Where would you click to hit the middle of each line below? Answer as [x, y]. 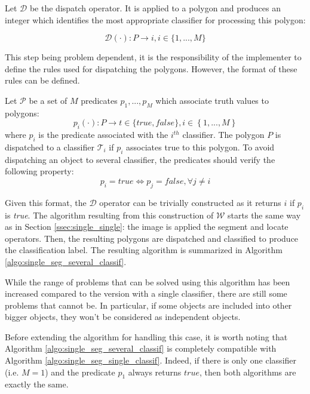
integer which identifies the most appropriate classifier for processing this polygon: [155, 19]
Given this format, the [46, 202]
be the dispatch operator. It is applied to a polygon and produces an [155, 8]
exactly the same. [37, 384]
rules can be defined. [42, 80]
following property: [39, 171]
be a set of [48, 100]
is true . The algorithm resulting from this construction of [109, 215]
